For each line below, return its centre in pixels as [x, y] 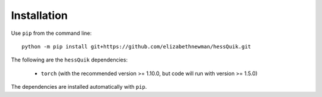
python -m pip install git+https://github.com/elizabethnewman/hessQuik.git [137, 46]
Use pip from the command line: [51, 33]
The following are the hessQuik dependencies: [69, 60]
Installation [39, 15]
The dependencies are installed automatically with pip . [79, 87]
